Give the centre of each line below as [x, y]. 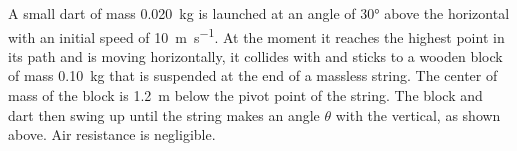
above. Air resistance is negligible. [112, 134]
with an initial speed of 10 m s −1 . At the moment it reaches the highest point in [256, 35]
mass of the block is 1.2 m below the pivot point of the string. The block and [245, 95]
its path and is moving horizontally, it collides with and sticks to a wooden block [255, 55]
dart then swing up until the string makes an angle [164, 114]
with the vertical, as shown [418, 114]
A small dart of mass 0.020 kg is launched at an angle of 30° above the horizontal [259, 13]
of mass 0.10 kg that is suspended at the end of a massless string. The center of [253, 75]
